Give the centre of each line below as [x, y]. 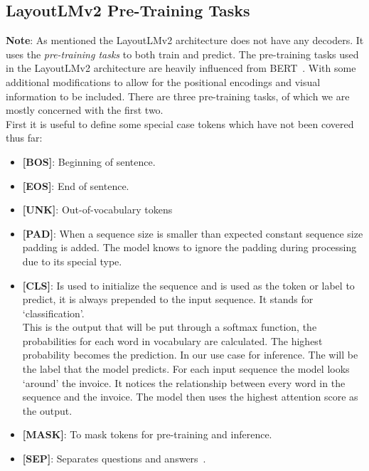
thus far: [24, 138]
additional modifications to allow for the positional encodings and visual [163, 81]
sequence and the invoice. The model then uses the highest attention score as [190, 397]
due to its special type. [72, 261]
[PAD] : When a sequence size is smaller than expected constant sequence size [193, 233]
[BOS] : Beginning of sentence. [89, 161]
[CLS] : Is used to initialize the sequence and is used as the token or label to [188, 285]
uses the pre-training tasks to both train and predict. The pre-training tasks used [182, 54]
